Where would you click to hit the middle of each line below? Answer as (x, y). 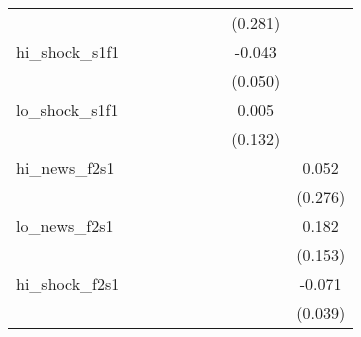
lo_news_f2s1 (65, 225)
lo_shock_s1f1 (67, 109)
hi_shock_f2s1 (68, 283)
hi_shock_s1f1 (68, 51)
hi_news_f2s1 (65, 167)
